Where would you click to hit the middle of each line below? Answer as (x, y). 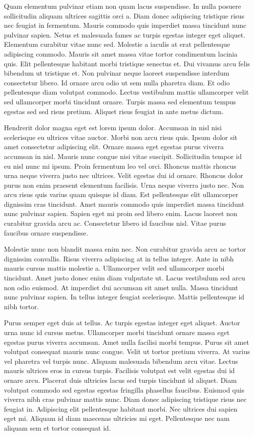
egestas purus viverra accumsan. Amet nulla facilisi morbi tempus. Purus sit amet (127, 342)
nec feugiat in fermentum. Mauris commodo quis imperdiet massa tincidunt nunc (125, 25)
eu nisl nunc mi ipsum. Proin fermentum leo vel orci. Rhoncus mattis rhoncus (120, 166)
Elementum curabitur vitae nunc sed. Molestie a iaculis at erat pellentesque (117, 44)
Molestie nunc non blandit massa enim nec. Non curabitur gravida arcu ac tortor (125, 249)
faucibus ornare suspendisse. (46, 232)
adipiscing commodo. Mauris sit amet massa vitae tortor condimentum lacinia (121, 53)
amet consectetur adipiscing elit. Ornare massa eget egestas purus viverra (114, 147)
